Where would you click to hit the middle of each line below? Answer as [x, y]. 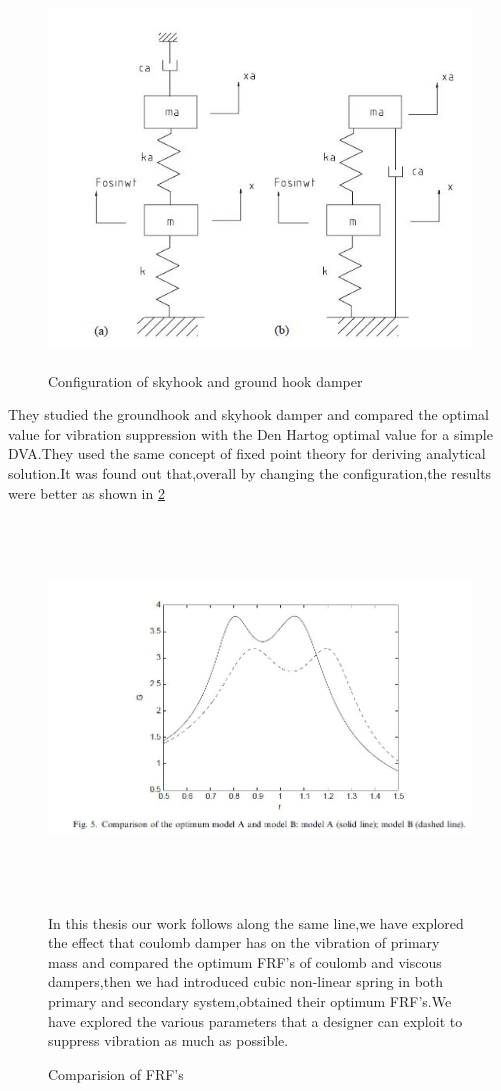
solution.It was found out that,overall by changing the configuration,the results [250, 472]
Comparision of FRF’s [116, 1073]
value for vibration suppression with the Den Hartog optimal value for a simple [250, 433]
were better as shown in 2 [86, 492]
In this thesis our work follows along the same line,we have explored [256, 922]
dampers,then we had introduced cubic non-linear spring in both [246, 981]
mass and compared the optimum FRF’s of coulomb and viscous [245, 961]
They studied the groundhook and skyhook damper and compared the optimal [248, 414]
